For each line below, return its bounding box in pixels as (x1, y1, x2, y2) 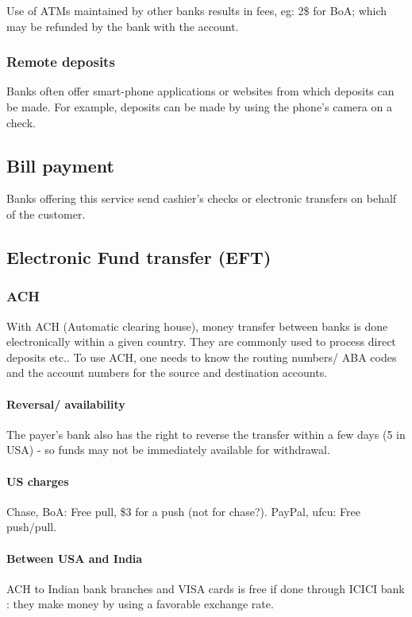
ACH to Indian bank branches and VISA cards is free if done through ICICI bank (6, 580, 405, 596)
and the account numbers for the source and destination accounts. (6, 364, 328, 381)
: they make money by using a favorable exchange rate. (6, 596, 274, 612)
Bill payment (6, 153, 114, 177)
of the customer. (6, 205, 86, 222)
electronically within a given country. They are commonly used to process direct (6, 333, 396, 350)
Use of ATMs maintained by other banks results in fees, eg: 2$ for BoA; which (6, 2, 387, 18)
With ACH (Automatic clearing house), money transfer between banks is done (6, 317, 388, 334)
